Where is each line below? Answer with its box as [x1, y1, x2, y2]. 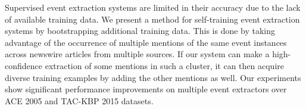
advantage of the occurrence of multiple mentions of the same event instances [5, 36, 287, 48]
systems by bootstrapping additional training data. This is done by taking [5, 24, 276, 37]
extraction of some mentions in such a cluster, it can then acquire [45, 59, 284, 71]
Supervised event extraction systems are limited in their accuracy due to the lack [5, 1, 301, 13]
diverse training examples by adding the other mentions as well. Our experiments [5, 71, 301, 83]
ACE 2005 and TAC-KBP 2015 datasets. [5, 94, 154, 107]
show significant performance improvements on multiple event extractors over [5, 83, 287, 95]
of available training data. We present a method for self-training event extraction [5, 13, 300, 25]
